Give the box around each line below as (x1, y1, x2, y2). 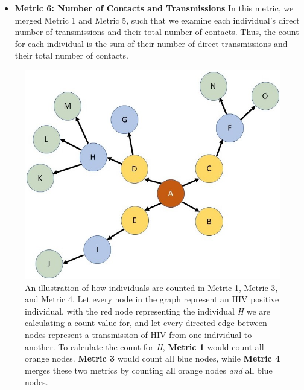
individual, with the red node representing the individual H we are (25, 304, 270, 317)
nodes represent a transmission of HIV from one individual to (25, 328, 252, 340)
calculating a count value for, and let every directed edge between (25, 316, 267, 329)
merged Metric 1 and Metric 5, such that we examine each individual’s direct (14, 13, 300, 26)
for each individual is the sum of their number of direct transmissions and (14, 37, 288, 50)
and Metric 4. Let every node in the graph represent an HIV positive (25, 293, 279, 305)
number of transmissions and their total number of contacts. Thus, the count (14, 25, 299, 38)
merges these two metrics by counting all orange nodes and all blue (25, 363, 273, 376)
